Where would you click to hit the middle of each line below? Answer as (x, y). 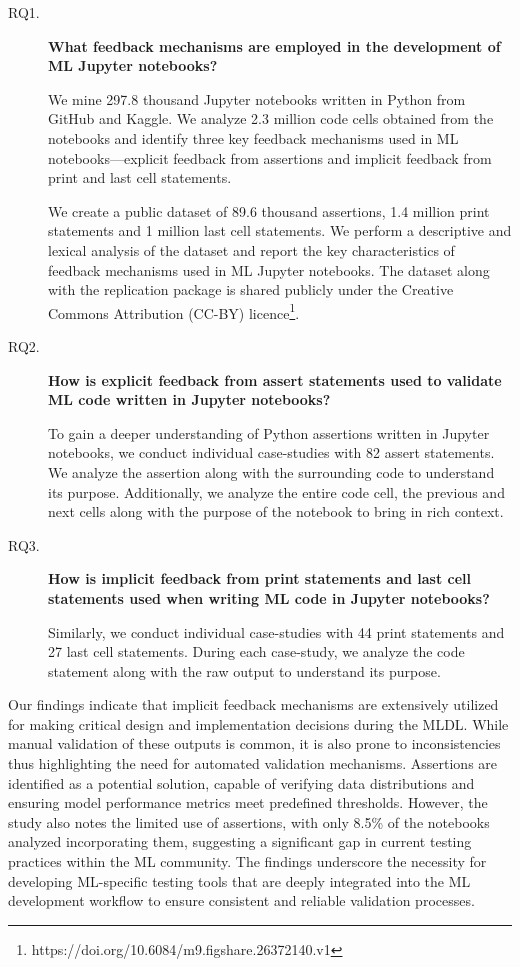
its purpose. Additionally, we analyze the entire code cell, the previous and (276, 491)
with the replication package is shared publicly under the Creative (251, 289)
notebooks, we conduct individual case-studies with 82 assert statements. (271, 452)
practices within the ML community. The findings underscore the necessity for (247, 861)
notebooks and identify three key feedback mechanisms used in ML (253, 137)
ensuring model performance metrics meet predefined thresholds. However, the (248, 802)
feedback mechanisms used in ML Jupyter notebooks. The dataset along (269, 269)
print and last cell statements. (140, 177)
